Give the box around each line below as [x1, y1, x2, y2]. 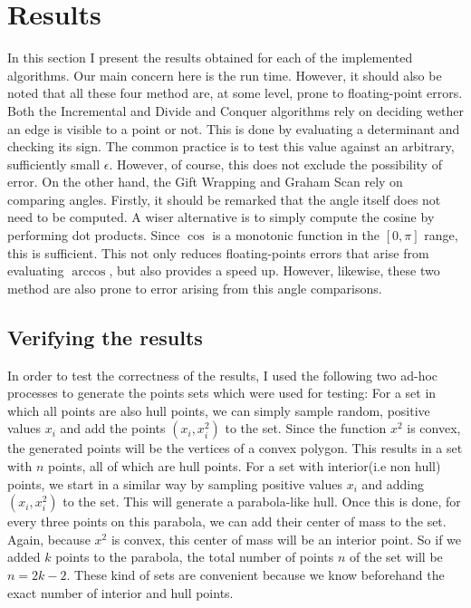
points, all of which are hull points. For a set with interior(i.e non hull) [47, 457, 441, 476]
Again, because [7, 529, 91, 548]
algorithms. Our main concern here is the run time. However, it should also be [7, 65, 442, 84]
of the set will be [350, 547, 443, 566]
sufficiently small [7, 154, 101, 173]
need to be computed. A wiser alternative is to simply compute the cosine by [7, 207, 435, 227]
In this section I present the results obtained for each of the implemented [7, 48, 413, 67]
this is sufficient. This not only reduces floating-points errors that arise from [7, 243, 429, 262]
